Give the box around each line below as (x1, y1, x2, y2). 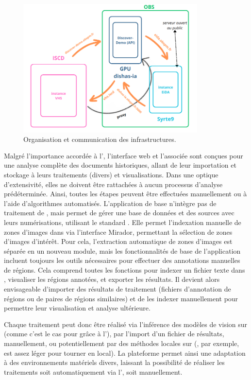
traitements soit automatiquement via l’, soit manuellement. (4, 366, 183, 377)
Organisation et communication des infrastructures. (23, 134, 176, 144)
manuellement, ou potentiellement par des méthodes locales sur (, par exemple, (4, 338, 239, 348)
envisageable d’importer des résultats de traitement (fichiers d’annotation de (4, 284, 231, 294)
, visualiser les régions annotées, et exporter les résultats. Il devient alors (4, 274, 220, 284)
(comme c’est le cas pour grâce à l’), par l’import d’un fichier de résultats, (4, 328, 224, 339)
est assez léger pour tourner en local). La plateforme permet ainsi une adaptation (4, 347, 246, 358)
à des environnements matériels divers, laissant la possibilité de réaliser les (4, 357, 225, 367)
